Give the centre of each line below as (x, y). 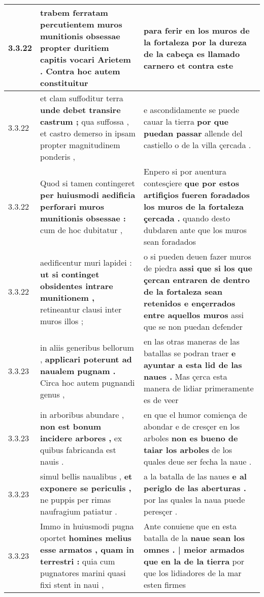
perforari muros (72, 206)
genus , (53, 394)
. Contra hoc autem (80, 71)
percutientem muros (81, 24)
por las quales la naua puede (194, 500)
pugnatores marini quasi (83, 573)
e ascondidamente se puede (191, 110)
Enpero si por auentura (185, 171)
